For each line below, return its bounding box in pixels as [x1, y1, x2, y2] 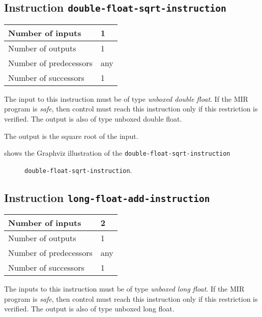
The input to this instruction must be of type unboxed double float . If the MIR [4, 93, 248, 104]
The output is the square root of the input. [4, 130, 138, 141]
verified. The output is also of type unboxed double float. [4, 113, 182, 124]
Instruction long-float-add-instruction [4, 189, 210, 205]
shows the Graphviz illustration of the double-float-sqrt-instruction [4, 148, 230, 158]
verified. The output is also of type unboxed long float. [4, 303, 174, 314]
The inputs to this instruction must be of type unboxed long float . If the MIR [4, 283, 245, 294]
